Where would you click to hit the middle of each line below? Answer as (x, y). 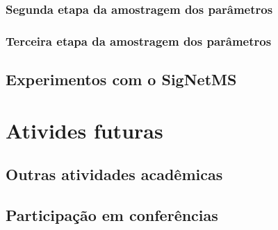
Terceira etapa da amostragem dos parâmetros (139, 41)
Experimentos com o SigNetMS (121, 79)
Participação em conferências (112, 215)
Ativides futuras (84, 130)
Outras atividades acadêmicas (114, 174)
